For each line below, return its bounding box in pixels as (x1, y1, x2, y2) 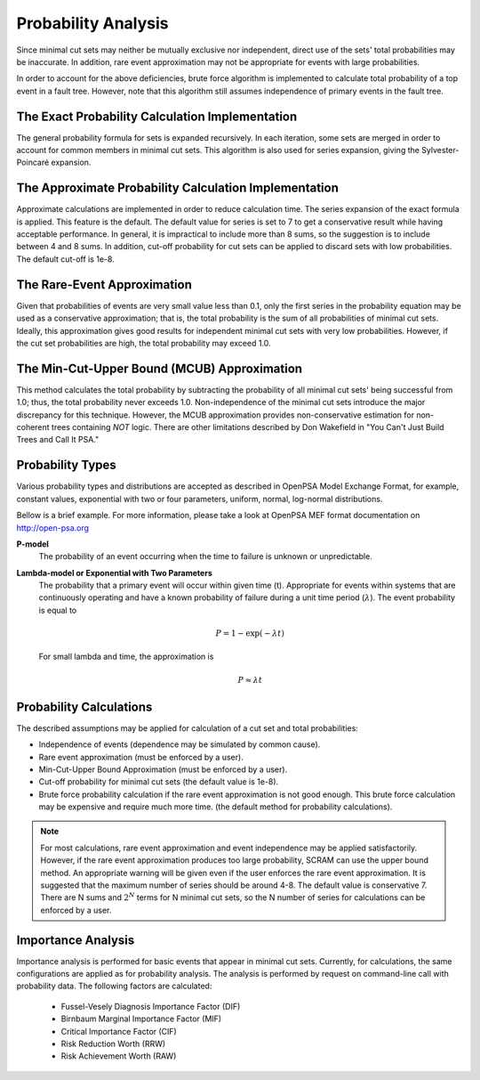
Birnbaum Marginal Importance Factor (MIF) (60, 1013, 222, 1024)
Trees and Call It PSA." (16, 434, 100, 445)
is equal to (38, 605, 77, 615)
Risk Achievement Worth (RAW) (60, 1051, 177, 1061)
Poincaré (16, 157, 50, 168)
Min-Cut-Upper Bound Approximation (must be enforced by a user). (38, 764, 288, 775)
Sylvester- (420, 145, 460, 156)
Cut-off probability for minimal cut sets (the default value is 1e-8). (38, 776, 279, 787)
